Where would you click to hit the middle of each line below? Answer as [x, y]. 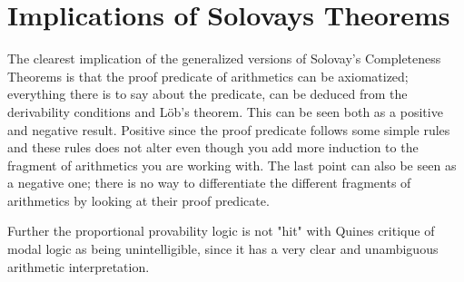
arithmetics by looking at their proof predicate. [138, 200]
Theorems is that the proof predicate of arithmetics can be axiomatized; [208, 76]
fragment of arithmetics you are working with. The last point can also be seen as [232, 165]
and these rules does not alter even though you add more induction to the [213, 147]
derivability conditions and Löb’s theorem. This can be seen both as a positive [225, 111]
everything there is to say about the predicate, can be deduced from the [207, 94]
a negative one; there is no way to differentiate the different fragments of [209, 183]
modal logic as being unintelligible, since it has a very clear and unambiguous [223, 249]
